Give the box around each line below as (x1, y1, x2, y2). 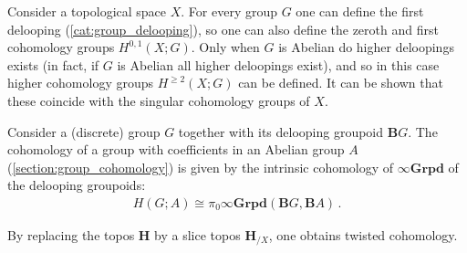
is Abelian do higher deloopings (278, 37, 454, 57)
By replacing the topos (7, 225, 135, 244)
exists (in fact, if (7, 55, 99, 74)
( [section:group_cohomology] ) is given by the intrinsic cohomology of (7, 157, 394, 176)
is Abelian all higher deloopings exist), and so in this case (117, 55, 440, 74)
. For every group (181, 2, 277, 20)
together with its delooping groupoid (178, 121, 384, 141)
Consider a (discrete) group (7, 121, 161, 141)
